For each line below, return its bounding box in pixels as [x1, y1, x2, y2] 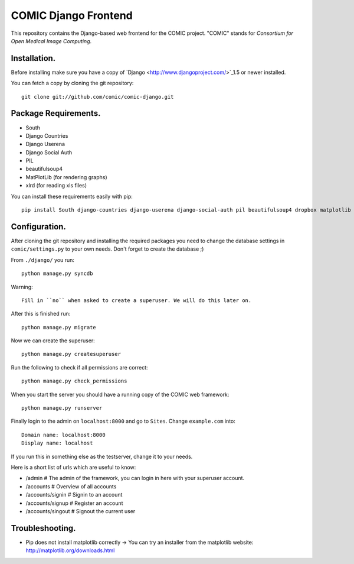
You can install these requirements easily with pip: [11, 193, 133, 200]
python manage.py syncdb [21, 270, 93, 277]
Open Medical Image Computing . [11, 37, 92, 44]
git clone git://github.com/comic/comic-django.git [21, 93, 174, 100]
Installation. [11, 53, 56, 63]
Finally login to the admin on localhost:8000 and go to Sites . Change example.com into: [11, 417, 236, 425]
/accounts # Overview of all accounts [25, 482, 117, 490]
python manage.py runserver [21, 405, 103, 411]
